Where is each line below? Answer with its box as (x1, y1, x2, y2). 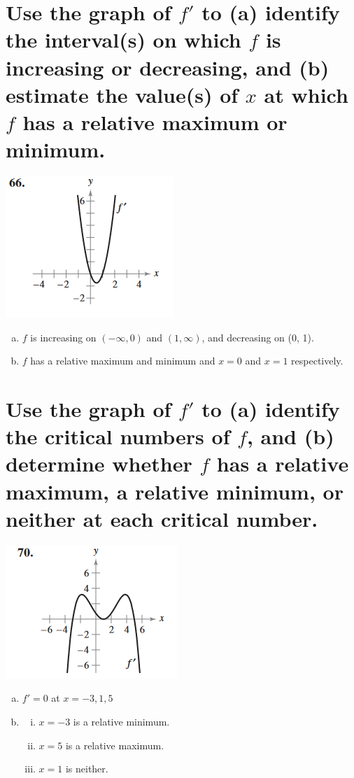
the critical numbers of (6, 422, 230, 451)
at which (264, 80, 348, 108)
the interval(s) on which (6, 25, 241, 54)
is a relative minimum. (73, 714, 170, 728)
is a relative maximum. (65, 737, 164, 752)
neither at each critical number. (6, 504, 318, 532)
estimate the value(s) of (6, 80, 239, 108)
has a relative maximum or (22, 107, 288, 136)
